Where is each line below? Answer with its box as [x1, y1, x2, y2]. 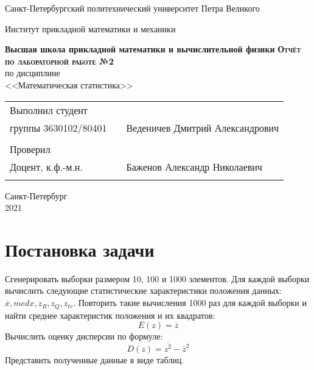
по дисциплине [5, 66, 60, 79]
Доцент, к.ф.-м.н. [10, 159, 83, 174]
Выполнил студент [10, 102, 88, 117]
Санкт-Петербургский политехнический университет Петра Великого [5, 2, 260, 14]
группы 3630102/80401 [10, 120, 107, 135]
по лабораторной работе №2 [5, 54, 114, 67]
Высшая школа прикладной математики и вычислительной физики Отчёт [5, 43, 301, 55]
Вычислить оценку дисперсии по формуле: [5, 330, 163, 343]
